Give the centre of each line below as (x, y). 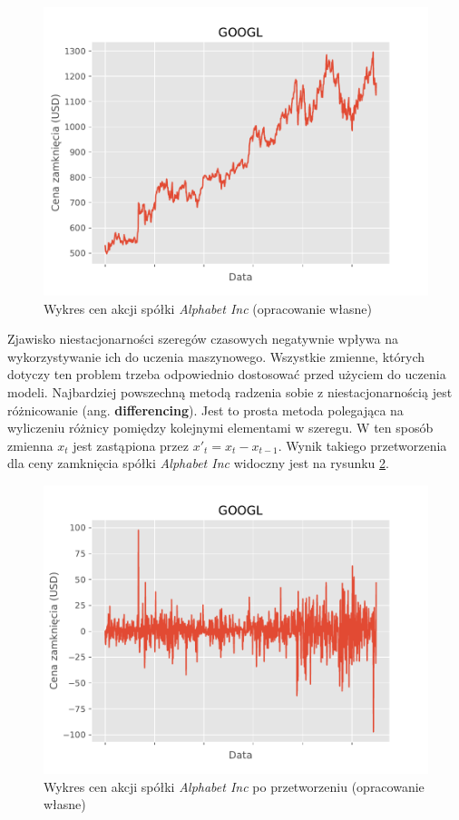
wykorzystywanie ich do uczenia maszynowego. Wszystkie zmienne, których (216, 356)
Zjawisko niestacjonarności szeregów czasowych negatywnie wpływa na (203, 339)
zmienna (30, 445)
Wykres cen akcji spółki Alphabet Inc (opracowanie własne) (208, 308)
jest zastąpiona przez (131, 445)
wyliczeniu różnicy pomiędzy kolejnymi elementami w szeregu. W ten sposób (220, 428)
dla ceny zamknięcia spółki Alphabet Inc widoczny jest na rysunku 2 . (198, 463)
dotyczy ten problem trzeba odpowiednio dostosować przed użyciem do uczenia (227, 374)
